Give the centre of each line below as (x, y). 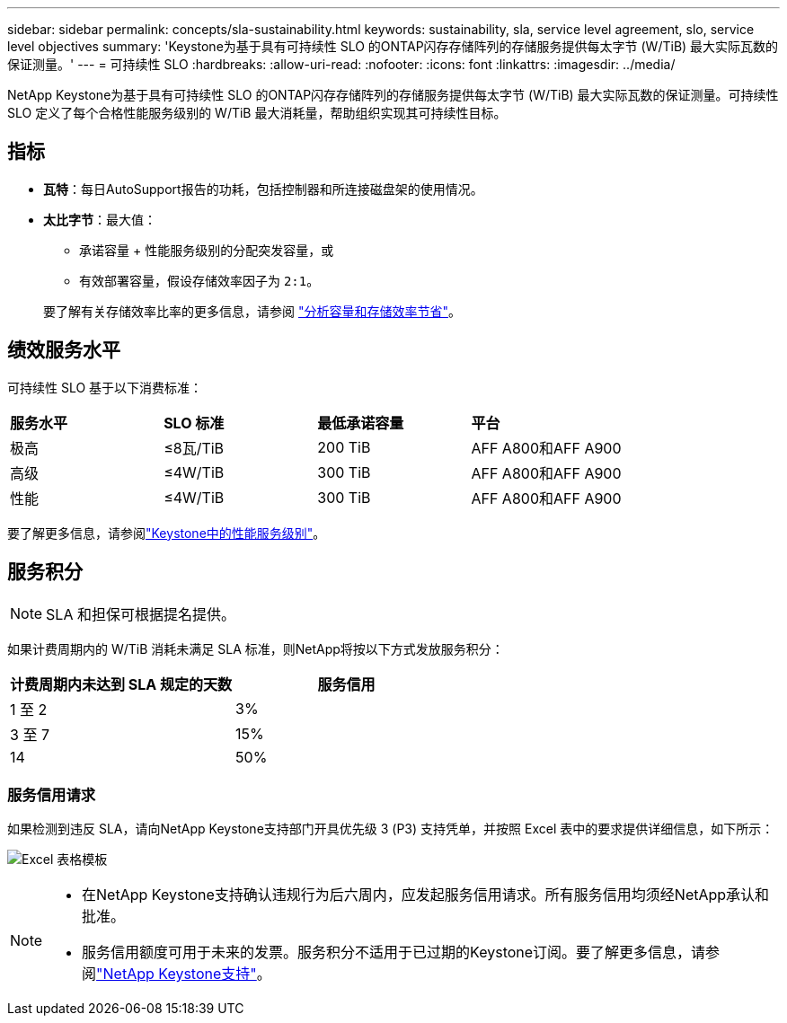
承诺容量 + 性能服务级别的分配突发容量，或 (207, 250)
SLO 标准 (194, 423)
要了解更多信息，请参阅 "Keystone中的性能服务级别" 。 (167, 533)
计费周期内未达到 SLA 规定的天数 (121, 684)
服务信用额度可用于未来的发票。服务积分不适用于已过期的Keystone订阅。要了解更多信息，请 (394, 952)
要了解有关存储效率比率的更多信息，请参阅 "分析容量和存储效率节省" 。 (252, 311)
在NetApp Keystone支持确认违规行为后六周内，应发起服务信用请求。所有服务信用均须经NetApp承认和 (426, 895)
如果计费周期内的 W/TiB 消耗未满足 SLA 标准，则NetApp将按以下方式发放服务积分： (256, 648)
